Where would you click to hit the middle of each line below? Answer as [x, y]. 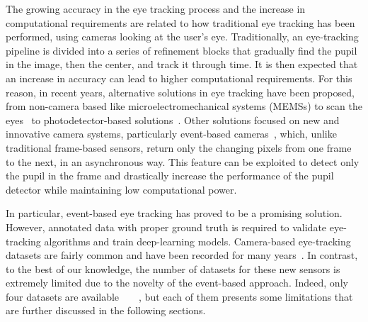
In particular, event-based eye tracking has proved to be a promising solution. [174, 213]
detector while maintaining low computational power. [121, 189]
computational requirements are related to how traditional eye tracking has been [180, 22]
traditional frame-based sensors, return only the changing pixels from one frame [179, 147]
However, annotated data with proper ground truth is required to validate [166, 227]
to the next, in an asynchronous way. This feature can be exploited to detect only [183, 161]
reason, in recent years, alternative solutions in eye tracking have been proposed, [180, 92]
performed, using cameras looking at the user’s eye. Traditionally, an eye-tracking [182, 37]
